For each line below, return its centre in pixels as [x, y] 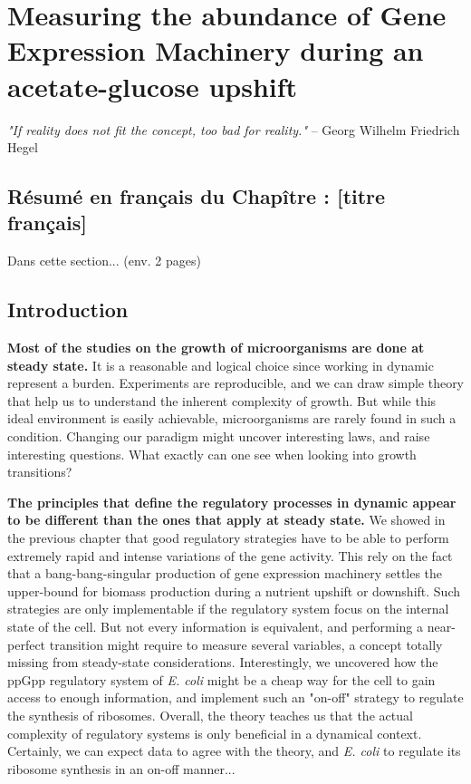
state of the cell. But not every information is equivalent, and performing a [216, 626]
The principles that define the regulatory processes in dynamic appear [232, 502]
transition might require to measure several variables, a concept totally [246, 644]
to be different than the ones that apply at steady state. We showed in [226, 520]
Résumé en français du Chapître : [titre [197, 196]
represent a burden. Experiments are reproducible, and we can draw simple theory [236, 383]
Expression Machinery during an [216, 50]
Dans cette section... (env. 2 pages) [104, 261]
